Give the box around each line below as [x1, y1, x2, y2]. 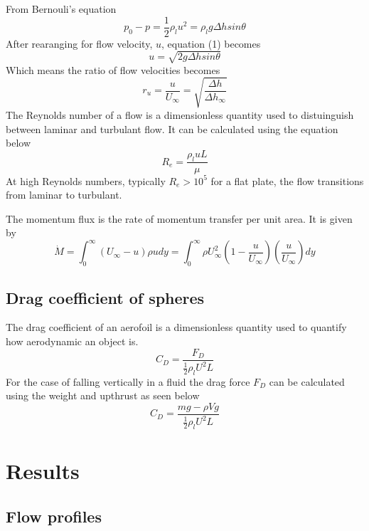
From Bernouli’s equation [6, 1, 117, 16]
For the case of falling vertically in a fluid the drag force [6, 374, 250, 389]
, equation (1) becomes [161, 36, 261, 51]
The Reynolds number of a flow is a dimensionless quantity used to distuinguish [6, 107, 354, 122]
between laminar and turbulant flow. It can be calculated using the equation [6, 121, 338, 136]
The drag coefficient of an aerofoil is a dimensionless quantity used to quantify [6, 320, 347, 335]
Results [6, 456, 80, 485]
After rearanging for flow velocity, [6, 36, 153, 51]
